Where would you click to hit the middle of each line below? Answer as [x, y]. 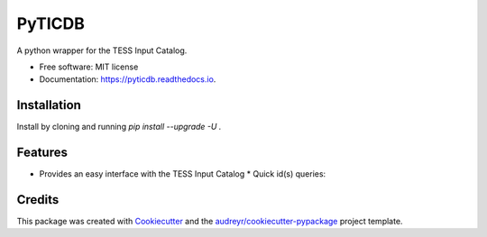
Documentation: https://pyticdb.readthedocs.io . [128, 79]
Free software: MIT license [89, 67]
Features [42, 153]
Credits [38, 200]
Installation [49, 105]
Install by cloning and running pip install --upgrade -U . [119, 127]
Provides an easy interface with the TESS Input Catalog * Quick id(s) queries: [183, 174]
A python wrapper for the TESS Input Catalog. [102, 50]
